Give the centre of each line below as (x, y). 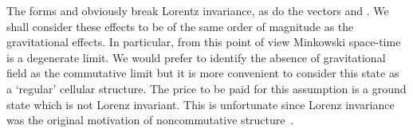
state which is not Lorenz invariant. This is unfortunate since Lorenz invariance (201, 104)
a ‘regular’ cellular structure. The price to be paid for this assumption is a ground (206, 88)
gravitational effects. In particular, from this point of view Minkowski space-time (204, 42)
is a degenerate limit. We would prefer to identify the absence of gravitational (196, 57)
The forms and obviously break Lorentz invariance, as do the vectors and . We (198, 10)
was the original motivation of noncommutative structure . (150, 120)
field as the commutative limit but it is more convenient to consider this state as (203, 73)
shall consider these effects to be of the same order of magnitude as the (180, 26)
